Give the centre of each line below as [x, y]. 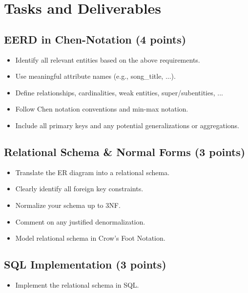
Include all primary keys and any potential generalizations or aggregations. [127, 125]
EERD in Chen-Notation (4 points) [95, 39]
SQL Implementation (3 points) [85, 264]
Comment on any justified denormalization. [80, 221]
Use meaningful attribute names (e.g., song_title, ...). [95, 76]
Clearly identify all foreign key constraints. [79, 189]
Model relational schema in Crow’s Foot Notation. [90, 238]
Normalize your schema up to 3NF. [68, 205]
